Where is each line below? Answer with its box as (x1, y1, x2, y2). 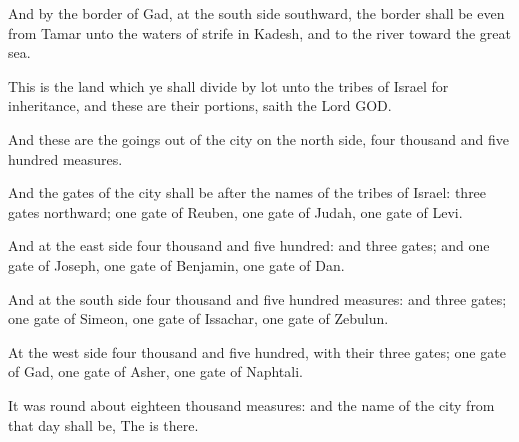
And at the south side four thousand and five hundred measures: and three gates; (8, 288, 507, 309)
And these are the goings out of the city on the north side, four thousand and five (8, 128, 509, 149)
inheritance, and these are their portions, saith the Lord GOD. (8, 95, 392, 116)
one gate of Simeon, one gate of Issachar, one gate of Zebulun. (8, 308, 389, 329)
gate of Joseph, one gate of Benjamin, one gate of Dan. (8, 254, 345, 275)
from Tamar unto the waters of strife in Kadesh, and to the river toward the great (8, 22, 511, 43)
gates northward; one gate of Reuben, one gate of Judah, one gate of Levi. (8, 201, 463, 222)
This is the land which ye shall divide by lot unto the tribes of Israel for (8, 75, 449, 96)
